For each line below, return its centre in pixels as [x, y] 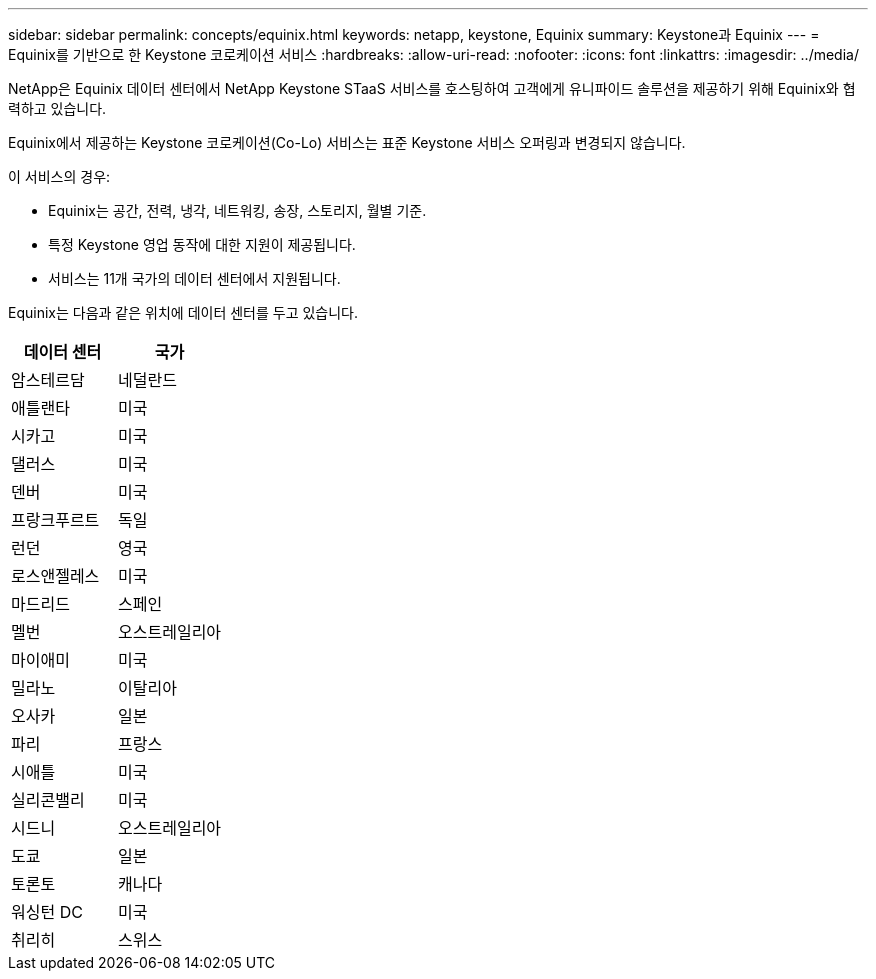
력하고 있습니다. [57, 108]
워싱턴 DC [47, 912]
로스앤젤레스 [55, 576]
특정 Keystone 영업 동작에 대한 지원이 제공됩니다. [202, 244]
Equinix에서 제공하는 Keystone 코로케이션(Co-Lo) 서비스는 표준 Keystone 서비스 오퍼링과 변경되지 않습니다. [347, 142]
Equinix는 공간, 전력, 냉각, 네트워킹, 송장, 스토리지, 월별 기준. [237, 210]
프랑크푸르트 [55, 520]
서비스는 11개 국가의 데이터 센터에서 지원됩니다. [194, 278]
